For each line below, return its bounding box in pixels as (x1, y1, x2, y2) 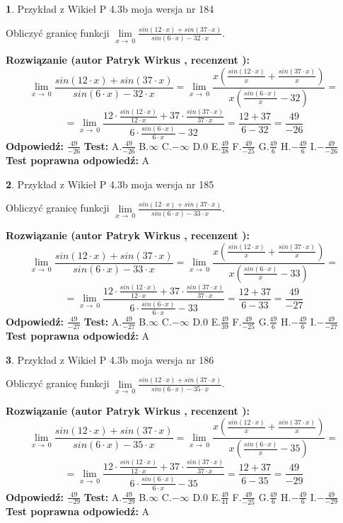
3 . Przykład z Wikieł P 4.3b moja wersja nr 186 (6, 352, 214, 367)
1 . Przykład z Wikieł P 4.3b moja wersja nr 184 (6, 1, 214, 16)
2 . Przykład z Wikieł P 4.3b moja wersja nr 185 (6, 176, 214, 191)
